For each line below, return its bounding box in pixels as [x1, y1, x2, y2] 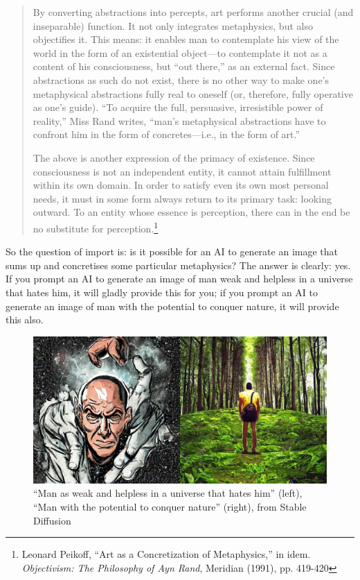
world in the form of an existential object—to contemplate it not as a [33, 45, 327, 60]
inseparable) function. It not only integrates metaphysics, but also [33, 18, 313, 33]
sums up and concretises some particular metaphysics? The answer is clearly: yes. [6, 257, 351, 272]
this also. [6, 312, 44, 327]
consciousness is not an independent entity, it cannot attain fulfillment [33, 164, 332, 178]
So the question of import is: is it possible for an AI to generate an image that [6, 244, 338, 259]
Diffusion [33, 513, 71, 527]
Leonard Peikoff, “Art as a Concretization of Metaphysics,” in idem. [21, 547, 311, 561]
